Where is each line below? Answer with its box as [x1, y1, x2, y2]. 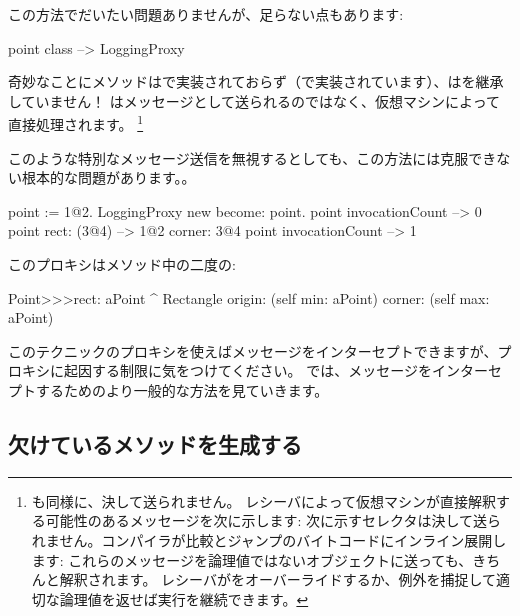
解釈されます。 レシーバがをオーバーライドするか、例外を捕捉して [59, 569, 497, 590]
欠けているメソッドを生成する [8, 428, 302, 459]
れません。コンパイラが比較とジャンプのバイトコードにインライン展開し [31, 529, 507, 550]
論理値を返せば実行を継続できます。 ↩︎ [59, 588, 309, 609]
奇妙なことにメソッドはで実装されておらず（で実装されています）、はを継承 [8, 71, 504, 92]
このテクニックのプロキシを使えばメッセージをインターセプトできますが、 [8, 340, 498, 361]
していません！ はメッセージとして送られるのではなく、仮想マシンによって [8, 90, 500, 111]
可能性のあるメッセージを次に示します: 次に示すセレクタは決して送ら [45, 510, 502, 531]
